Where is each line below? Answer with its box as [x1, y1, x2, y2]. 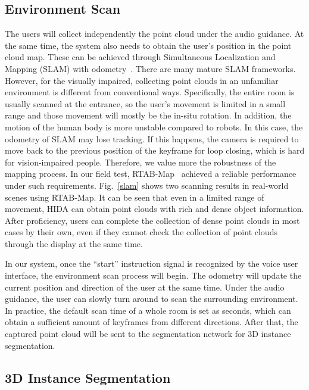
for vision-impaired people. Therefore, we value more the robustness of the [5, 155, 276, 168]
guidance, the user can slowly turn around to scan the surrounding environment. [5, 292, 298, 305]
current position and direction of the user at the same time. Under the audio [5, 280, 285, 293]
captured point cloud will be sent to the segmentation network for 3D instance [5, 327, 291, 340]
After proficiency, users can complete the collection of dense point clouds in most [5, 214, 300, 226]
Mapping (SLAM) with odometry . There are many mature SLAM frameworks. [5, 62, 296, 74]
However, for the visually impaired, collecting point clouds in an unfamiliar [5, 74, 279, 86]
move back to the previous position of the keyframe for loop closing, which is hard [5, 144, 305, 157]
